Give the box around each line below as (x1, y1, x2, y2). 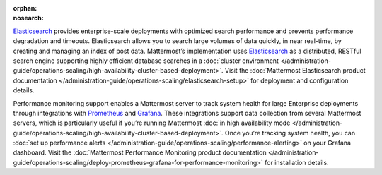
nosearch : (13, 14, 44, 23)
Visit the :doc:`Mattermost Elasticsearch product (224, 66, 366, 75)
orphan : (13, 4, 37, 12)
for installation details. (264, 158, 329, 167)
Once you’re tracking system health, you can (224, 128, 356, 137)
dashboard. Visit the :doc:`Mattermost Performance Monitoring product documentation (13, 148, 267, 157)
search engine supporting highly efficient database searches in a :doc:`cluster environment (13, 56, 279, 65)
